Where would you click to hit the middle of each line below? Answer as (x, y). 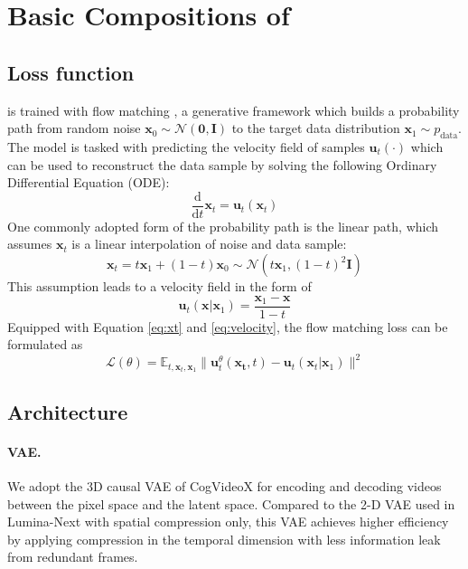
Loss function (71, 72)
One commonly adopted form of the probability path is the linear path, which (223, 226)
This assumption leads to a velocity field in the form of (159, 286)
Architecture (68, 411)
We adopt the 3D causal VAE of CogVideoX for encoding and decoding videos (225, 486)
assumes (30, 244)
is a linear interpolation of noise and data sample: (209, 244)
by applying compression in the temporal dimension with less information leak (224, 539)
